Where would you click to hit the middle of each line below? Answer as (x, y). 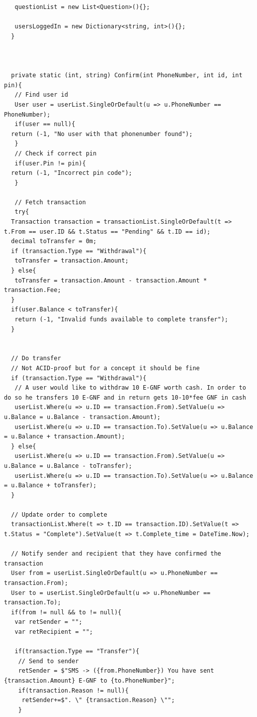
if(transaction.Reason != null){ (73, 690)
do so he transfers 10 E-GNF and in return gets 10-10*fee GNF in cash (125, 397)
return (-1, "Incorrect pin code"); (72, 173)
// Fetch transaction (50, 202)
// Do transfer (36, 358)
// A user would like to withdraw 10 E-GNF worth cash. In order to (130, 388)
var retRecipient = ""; (54, 632)
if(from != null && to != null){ (66, 612)
